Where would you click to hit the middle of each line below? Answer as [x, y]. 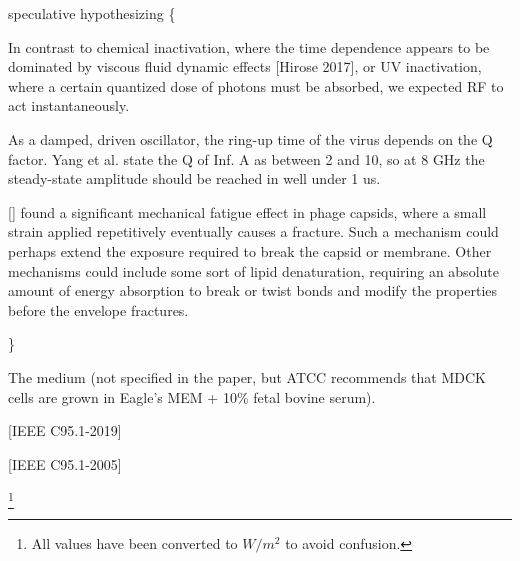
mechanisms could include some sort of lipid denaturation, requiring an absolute [253, 270]
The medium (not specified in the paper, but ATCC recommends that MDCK [247, 376]
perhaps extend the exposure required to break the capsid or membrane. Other [250, 250]
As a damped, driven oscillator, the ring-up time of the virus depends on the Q [250, 138]
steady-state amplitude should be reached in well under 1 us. [194, 178]
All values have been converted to [134, 542]
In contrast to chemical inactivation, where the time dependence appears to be [249, 46]
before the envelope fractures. [98, 309]
